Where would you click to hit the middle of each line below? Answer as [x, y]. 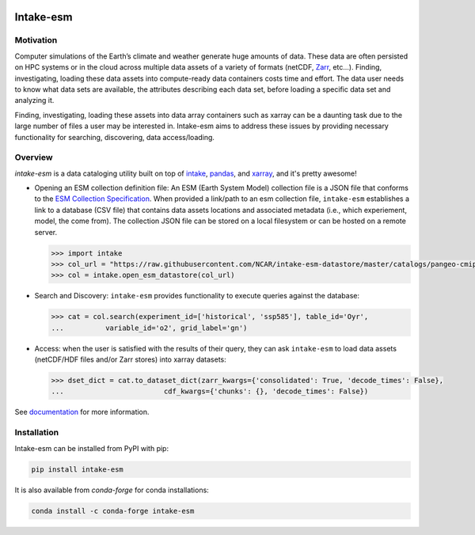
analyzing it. [34, 101]
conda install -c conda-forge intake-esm [113, 511]
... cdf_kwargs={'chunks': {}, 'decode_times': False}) [210, 391]
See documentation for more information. [82, 412]
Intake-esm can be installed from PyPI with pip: [92, 448]
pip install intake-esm [78, 469]
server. [46, 232]
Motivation [36, 40]
